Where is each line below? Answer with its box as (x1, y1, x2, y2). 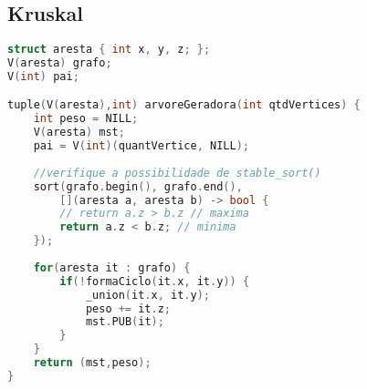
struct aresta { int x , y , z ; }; (7, 43, 211, 56)
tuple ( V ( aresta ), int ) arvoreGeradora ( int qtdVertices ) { (7, 98, 361, 112)
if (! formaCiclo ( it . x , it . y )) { (59, 274, 250, 288)
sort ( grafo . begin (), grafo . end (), (33, 179, 243, 193)
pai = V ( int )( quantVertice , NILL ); (33, 139, 249, 153)
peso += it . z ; (85, 302, 172, 315)
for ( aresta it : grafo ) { (33, 261, 191, 274)
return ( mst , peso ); (33, 356, 152, 370)
